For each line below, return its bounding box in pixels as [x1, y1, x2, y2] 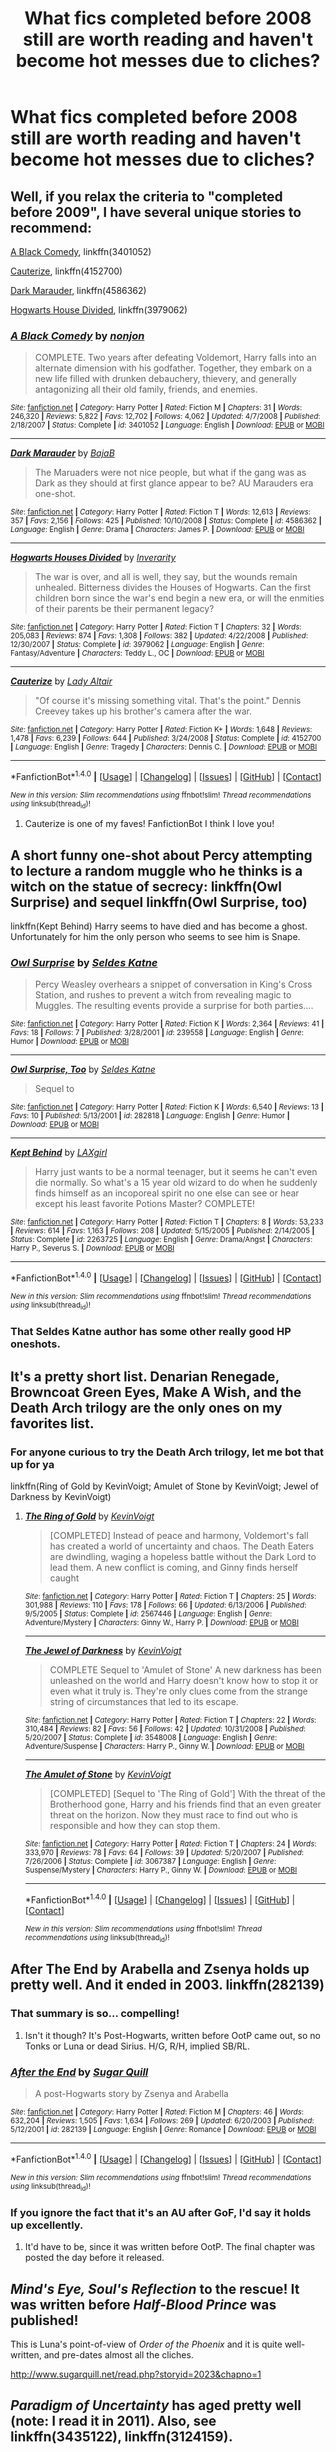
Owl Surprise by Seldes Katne [10, 956, 158, 970]
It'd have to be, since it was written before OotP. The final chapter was [24, 2241, 316, 2253]
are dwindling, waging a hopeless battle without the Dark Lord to [49, 1550, 317, 1562]
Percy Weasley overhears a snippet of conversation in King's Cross [34, 978, 313, 991]
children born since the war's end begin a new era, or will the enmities [34, 592, 325, 604]
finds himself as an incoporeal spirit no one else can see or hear [34, 1187, 300, 1199]
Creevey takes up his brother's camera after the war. [34, 705, 252, 717]
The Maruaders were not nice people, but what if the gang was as [34, 467, 307, 479]
